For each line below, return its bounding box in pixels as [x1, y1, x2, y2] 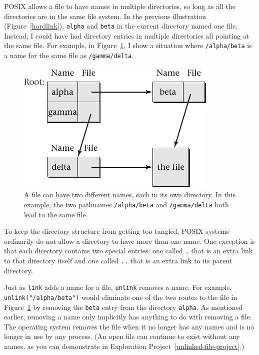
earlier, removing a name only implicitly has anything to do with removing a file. [4, 311, 252, 322]
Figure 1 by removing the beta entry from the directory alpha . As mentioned [4, 301, 243, 312]
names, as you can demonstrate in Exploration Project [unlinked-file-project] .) [4, 341, 244, 351]
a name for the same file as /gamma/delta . [4, 50, 134, 61]
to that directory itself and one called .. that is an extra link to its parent [4, 255, 232, 266]
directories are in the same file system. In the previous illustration [4, 11, 206, 21]
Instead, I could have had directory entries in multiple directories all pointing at [4, 30, 249, 41]
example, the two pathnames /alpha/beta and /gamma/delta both [24, 199, 229, 209]
